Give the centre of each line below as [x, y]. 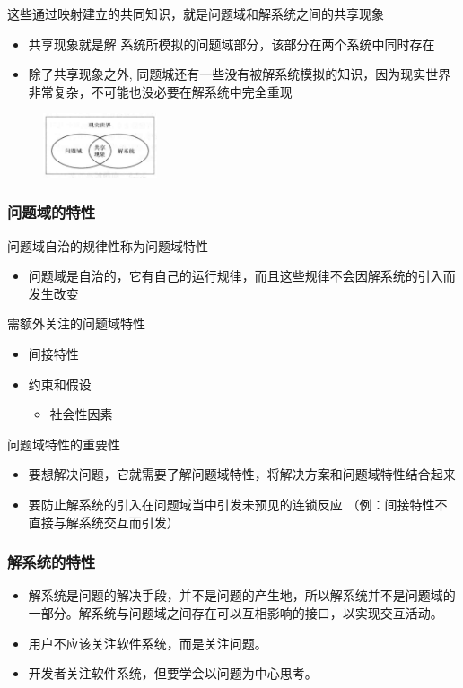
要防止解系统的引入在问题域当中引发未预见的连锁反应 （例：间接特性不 [238, 504]
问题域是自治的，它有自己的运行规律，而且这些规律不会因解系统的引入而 [242, 276]
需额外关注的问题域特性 [76, 323]
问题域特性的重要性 [64, 444]
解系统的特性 [52, 562]
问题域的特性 [52, 212]
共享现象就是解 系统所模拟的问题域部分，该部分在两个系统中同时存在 [231, 44]
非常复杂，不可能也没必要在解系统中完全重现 [160, 91]
